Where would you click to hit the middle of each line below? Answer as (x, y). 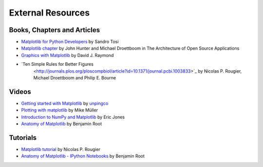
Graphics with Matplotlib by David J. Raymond (67, 55)
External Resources (49, 13)
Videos (20, 92)
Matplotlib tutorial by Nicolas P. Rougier (61, 149)
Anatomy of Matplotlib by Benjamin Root (62, 124)
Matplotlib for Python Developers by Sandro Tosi (70, 42)
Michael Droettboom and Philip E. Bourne (75, 78)
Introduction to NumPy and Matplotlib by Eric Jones (73, 117)
